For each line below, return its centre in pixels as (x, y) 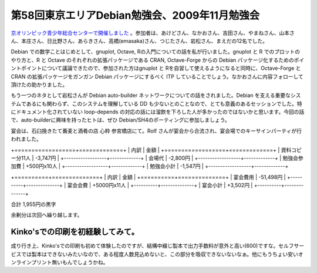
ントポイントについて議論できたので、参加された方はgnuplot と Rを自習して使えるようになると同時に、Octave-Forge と (156, 68)
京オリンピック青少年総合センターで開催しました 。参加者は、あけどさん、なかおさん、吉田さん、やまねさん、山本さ (153, 33)
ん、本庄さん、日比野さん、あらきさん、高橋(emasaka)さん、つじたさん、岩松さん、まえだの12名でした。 (139, 41)
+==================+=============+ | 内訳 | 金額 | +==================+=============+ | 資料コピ (156, 150)
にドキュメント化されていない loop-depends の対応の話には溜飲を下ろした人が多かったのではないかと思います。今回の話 (158, 112)
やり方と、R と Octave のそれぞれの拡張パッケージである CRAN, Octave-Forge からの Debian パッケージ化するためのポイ (158, 60)
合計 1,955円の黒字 (33, 204)
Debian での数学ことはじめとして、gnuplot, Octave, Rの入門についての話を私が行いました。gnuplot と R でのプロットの (156, 52)
